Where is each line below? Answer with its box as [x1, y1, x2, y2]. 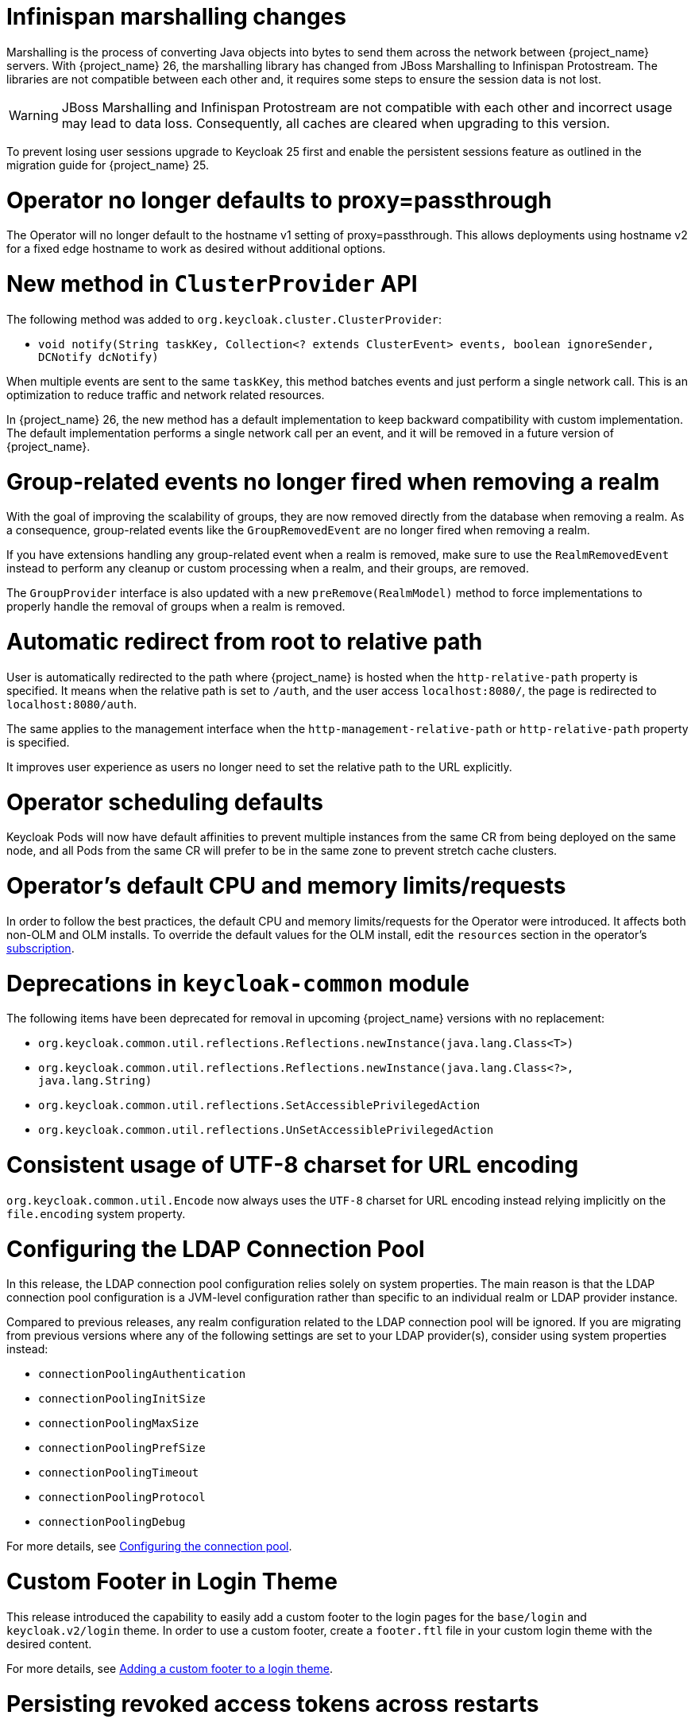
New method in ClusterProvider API [6, 270, 418, 297]
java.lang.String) [38, 1074, 153, 1088]
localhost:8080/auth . [6, 697, 137, 711]
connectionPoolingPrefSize [38, 1442, 206, 1455]
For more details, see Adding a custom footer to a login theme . [6, 1661, 334, 1675]
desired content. [6, 1636, 92, 1651]
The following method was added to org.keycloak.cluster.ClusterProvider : [6, 312, 442, 326]
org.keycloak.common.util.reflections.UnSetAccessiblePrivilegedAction [38, 1123, 494, 1137]
